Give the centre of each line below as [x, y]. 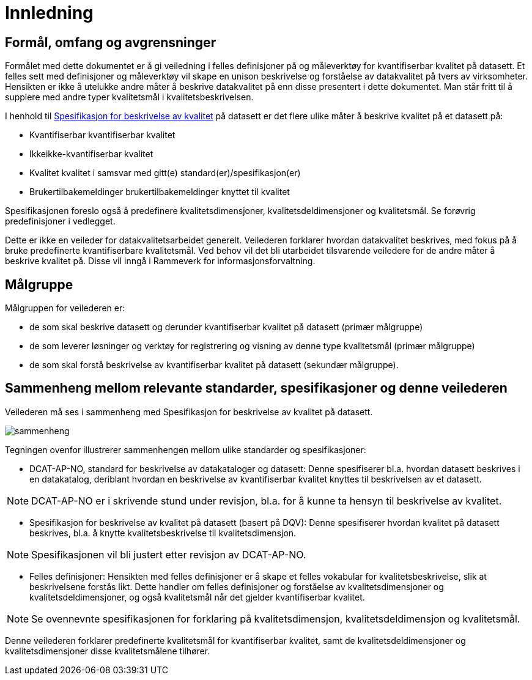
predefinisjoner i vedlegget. [60, 221]
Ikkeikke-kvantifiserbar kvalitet [91, 154]
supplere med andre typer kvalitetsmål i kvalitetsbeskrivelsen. [129, 97]
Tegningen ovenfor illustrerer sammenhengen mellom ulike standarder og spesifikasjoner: [186, 449]
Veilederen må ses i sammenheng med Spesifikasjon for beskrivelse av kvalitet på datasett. [189, 412]
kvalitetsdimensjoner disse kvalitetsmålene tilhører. [108, 651]
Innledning [49, 13]
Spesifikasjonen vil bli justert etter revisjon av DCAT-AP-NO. [169, 554]
